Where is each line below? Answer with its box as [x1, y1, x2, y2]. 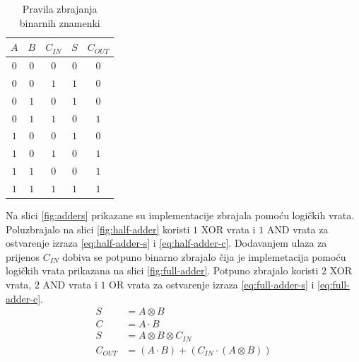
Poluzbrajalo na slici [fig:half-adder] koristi [6, 221, 190, 236]
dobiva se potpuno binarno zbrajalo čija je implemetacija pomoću [62, 249, 346, 264]
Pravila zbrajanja [22, 1, 98, 16]
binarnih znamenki [19, 15, 100, 30]
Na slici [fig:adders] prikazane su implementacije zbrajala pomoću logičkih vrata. [6, 208, 355, 223]
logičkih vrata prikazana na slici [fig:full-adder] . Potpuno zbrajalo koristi [6, 263, 319, 278]
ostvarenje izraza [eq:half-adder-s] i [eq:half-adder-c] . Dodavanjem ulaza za [6, 235, 327, 250]
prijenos [6, 249, 40, 264]
